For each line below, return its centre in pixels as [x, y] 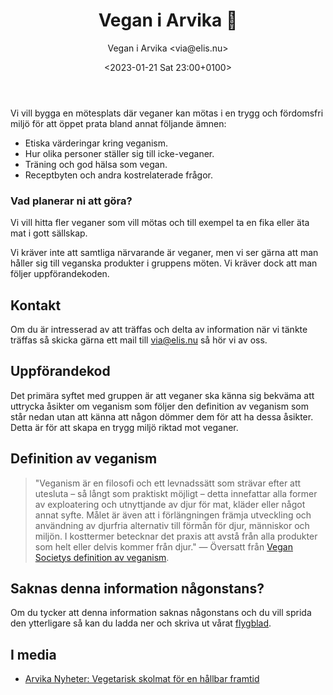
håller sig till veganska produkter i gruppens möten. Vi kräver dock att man [164, 263]
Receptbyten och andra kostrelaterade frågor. [118, 175]
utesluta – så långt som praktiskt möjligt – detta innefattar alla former [176, 493]
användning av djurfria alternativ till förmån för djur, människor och [172, 525]
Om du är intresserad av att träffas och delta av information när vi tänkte [159, 330]
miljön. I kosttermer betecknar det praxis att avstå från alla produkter [176, 536]
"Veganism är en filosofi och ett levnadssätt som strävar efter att [168, 483]
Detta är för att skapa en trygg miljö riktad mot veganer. [124, 427]
